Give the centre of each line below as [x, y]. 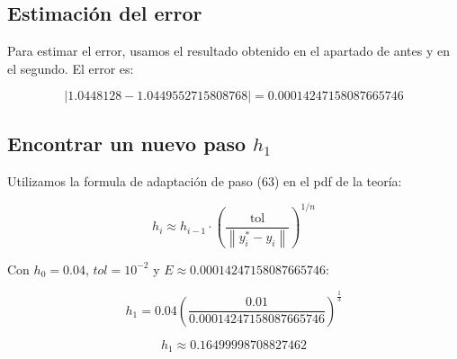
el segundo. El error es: [71, 68]
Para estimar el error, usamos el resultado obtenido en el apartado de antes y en [228, 51]
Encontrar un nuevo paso [126, 143]
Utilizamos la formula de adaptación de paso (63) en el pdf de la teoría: [205, 180]
